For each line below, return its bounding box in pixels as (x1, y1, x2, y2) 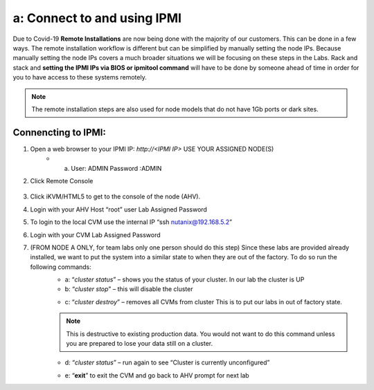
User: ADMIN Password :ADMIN (71, 164, 162, 172)
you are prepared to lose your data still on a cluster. (66, 340, 213, 348)
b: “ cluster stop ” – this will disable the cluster (64, 285, 193, 293)
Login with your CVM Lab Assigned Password (30, 230, 161, 239)
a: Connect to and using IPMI (12, 10, 182, 26)
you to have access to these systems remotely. (12, 73, 147, 82)
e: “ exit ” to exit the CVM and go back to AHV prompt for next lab (64, 371, 249, 380)
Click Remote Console (30, 176, 93, 185)
